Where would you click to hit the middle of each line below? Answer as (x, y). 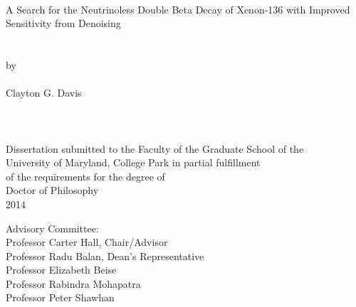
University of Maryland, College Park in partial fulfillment (133, 162)
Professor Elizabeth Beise (61, 270)
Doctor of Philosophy (52, 190)
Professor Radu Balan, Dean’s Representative (105, 255)
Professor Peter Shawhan (60, 297)
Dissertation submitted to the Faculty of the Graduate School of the (155, 148)
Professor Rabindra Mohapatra (73, 283)
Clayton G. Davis (44, 93)
